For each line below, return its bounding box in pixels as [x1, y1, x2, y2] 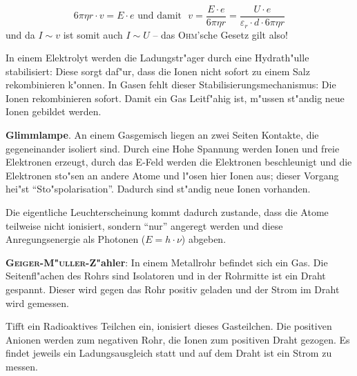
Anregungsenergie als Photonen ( [6, 232, 146, 246]
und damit [137, 11, 182, 21]
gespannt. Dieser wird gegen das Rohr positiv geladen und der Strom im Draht [6, 282, 340, 297]
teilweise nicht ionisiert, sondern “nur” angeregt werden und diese [6, 218, 283, 232]
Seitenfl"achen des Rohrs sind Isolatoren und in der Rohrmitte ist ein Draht [6, 268, 326, 283]
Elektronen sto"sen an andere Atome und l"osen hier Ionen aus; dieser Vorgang [6, 168, 339, 182]
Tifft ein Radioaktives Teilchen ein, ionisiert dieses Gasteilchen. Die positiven [6, 319, 332, 333]
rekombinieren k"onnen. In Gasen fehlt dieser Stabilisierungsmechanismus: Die [6, 77, 336, 92]
